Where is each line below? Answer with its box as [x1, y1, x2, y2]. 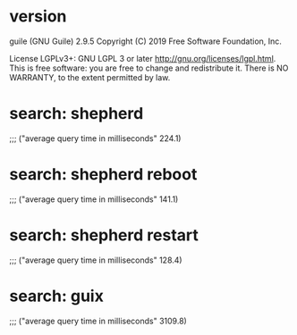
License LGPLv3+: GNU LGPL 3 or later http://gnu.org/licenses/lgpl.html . [9, 53, 276, 63]
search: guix [9, 286, 105, 306]
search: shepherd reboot [9, 164, 198, 185]
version [9, 6, 67, 27]
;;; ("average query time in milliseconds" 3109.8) [9, 315, 188, 326]
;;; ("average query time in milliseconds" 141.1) [9, 194, 179, 205]
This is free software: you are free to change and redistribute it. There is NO [9, 63, 289, 73]
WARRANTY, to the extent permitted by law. [9, 71, 171, 82]
